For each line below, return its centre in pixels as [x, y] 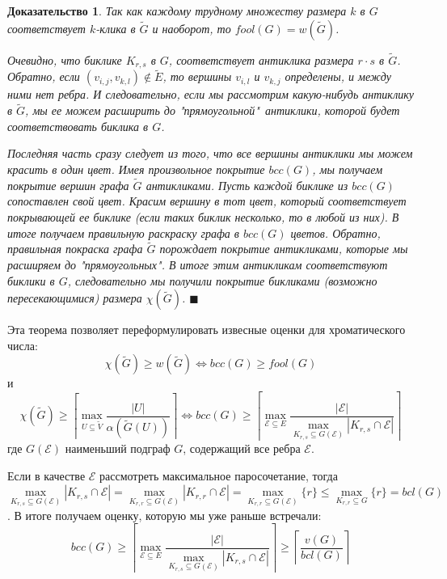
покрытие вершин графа [68, 185]
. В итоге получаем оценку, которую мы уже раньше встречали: [164, 515]
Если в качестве [46, 475]
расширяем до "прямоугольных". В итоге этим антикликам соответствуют [198, 265]
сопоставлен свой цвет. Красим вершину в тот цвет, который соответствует [207, 201]
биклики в [31, 280]
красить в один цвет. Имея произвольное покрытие [136, 169]
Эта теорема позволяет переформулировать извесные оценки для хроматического [207, 330]
